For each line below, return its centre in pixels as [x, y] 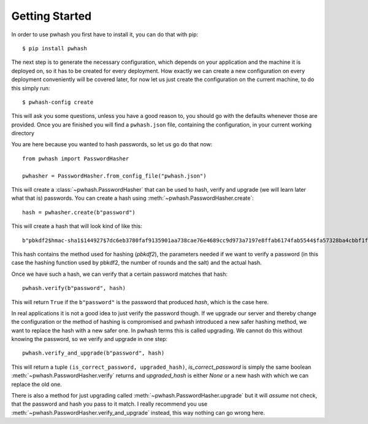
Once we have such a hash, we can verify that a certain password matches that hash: [120, 274]
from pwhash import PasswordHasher [76, 159]
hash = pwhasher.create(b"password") [79, 212]
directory [23, 133]
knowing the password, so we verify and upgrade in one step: [90, 339]
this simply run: [31, 88]
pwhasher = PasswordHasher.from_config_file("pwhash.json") [114, 176]
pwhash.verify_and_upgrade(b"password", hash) [94, 353]
